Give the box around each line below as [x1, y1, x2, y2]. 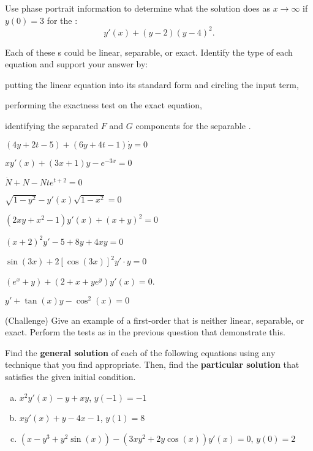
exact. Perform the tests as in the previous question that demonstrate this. [5, 326, 285, 338]
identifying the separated [5, 119, 99, 132]
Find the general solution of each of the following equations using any [5, 346, 276, 359]
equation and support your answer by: [5, 58, 148, 70]
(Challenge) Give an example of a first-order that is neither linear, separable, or [5, 313, 304, 326]
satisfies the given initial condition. [5, 370, 136, 383]
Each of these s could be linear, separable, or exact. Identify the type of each [5, 45, 293, 58]
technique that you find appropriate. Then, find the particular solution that [5, 358, 300, 371]
